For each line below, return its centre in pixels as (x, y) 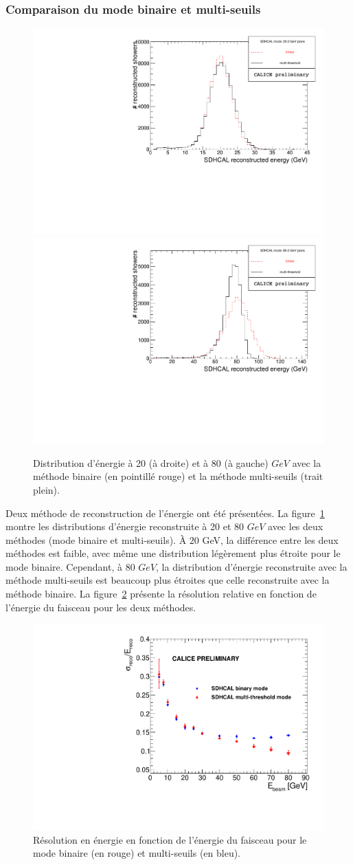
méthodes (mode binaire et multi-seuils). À (96, 539)
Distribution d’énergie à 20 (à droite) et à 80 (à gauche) (151, 462)
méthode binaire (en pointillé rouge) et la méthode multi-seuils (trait (178, 476)
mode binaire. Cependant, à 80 (70, 566)
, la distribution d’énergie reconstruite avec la (252, 566)
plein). (46, 489)
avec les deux (296, 526)
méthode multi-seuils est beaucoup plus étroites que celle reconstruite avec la (168, 580)
